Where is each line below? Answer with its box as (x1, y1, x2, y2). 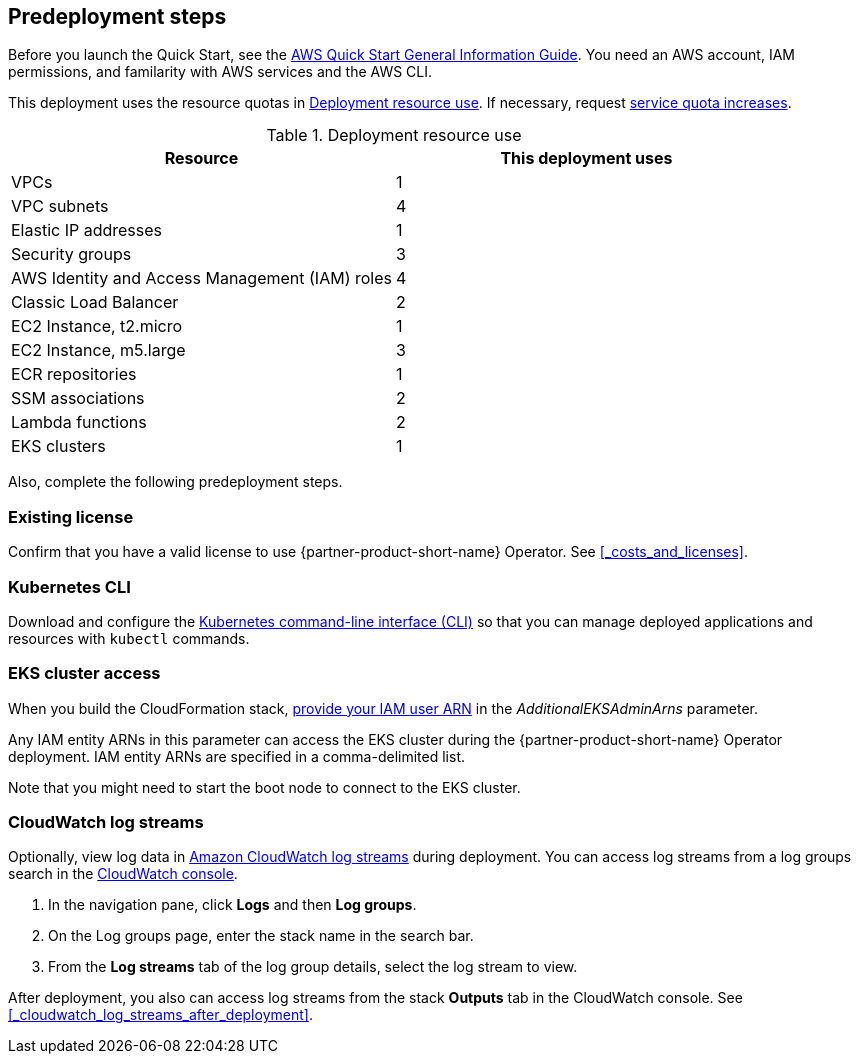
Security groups (11, 244, 132, 265)
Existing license (8, 506, 134, 527)
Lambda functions (11, 412, 147, 433)
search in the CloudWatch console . (8, 865, 238, 883)
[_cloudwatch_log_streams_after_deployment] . (8, 1006, 313, 1024)
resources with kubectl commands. (8, 629, 250, 647)
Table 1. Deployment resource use (266, 125, 522, 146)
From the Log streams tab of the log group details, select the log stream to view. (48, 958, 578, 976)
